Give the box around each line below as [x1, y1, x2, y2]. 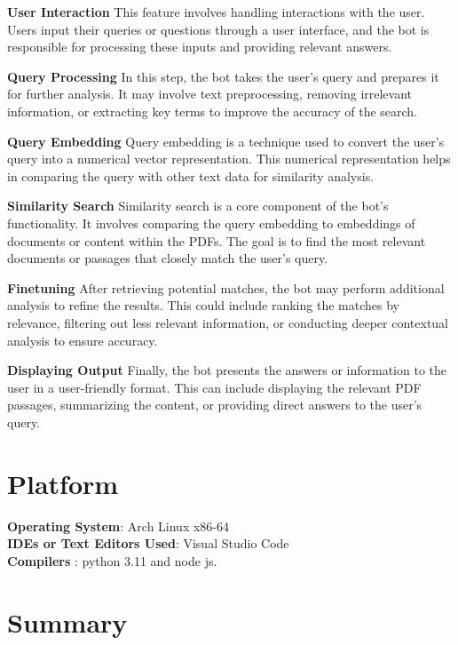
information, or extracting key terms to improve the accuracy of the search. [7, 101, 418, 120]
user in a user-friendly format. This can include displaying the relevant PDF [7, 378, 422, 396]
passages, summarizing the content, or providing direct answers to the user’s [7, 395, 422, 414]
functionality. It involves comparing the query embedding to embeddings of [7, 213, 415, 232]
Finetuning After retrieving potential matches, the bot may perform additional [7, 278, 445, 297]
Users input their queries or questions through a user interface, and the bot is [7, 20, 430, 38]
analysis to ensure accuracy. [7, 330, 158, 349]
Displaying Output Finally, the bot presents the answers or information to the [7, 361, 447, 379]
